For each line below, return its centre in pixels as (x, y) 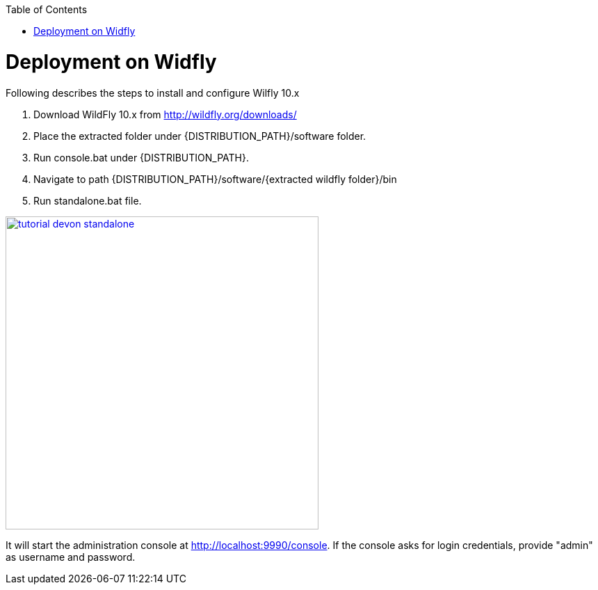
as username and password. (71, 557)
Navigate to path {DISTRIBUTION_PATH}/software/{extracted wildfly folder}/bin (215, 179)
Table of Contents (47, 9)
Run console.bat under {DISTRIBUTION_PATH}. (141, 157)
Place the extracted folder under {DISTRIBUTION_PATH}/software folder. (200, 136)
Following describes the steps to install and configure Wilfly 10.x (153, 93)
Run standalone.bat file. (88, 200)
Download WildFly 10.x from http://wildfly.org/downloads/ (165, 114)
